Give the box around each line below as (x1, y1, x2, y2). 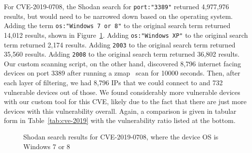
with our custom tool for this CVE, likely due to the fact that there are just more (4, 96, 247, 107)
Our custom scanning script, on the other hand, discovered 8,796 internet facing (4, 58, 241, 68)
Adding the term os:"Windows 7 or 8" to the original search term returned (4, 20, 231, 31)
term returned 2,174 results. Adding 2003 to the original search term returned (4, 39, 236, 49)
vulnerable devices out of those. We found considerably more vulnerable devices (4, 87, 240, 97)
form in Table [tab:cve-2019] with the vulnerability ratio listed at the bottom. (4, 115, 236, 125)
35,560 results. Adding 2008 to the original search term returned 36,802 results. (4, 49, 240, 59)
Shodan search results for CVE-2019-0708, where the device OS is (23, 132, 219, 142)
